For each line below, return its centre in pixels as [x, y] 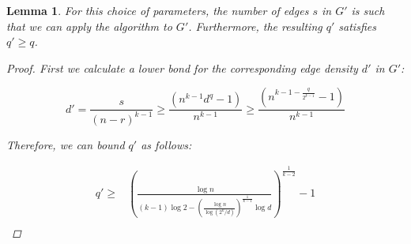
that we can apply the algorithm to [89, 26]
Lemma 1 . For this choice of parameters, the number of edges [158, 10]
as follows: [166, 144]
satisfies [357, 26]
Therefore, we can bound [66, 144]
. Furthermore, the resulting [255, 26]
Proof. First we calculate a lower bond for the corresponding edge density [182, 68]
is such [368, 10]
